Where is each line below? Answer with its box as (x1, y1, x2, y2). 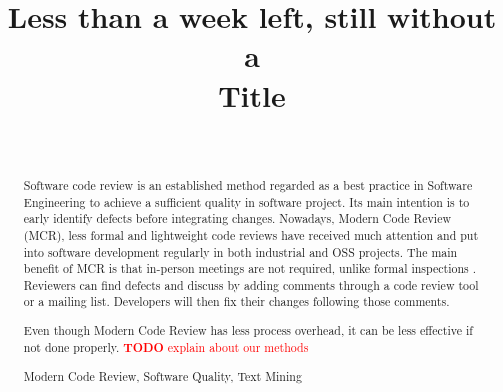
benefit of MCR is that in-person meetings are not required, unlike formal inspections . (23, 260, 476, 277)
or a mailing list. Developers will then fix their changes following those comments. (23, 293, 450, 310)
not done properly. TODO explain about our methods (23, 338, 309, 356)
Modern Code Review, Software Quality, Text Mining (23, 368, 302, 385)
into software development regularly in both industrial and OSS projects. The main (23, 243, 458, 260)
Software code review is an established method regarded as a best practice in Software (23, 176, 473, 193)
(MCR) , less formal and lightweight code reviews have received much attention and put (23, 226, 479, 243)
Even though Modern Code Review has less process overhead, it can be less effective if (23, 322, 473, 339)
